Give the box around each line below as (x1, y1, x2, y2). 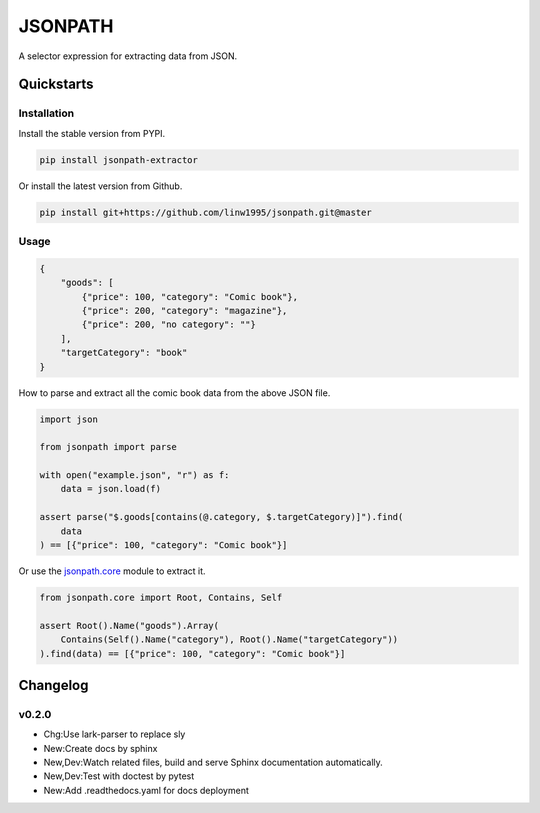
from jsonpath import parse (39, 441, 177, 453)
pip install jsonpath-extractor (39, 154, 199, 165)
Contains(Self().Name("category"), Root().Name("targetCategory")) (60, 634, 399, 645)
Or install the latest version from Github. (18, 180, 183, 192)
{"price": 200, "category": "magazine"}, (81, 305, 288, 316)
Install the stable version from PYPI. (18, 127, 165, 139)
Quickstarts (18, 76, 94, 93)
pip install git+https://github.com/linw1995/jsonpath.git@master (39, 206, 372, 218)
